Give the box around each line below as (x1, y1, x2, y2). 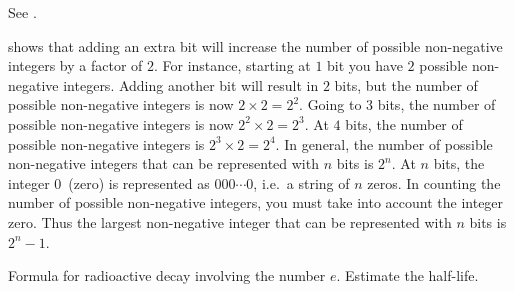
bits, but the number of (334, 74, 478, 95)
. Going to (299, 94, 362, 115)
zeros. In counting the (367, 172, 501, 193)
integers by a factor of (8, 55, 143, 76)
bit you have (327, 55, 403, 76)
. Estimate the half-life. (336, 265, 479, 286)
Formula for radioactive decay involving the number (8, 265, 326, 286)
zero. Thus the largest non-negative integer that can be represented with (8, 211, 452, 232)
